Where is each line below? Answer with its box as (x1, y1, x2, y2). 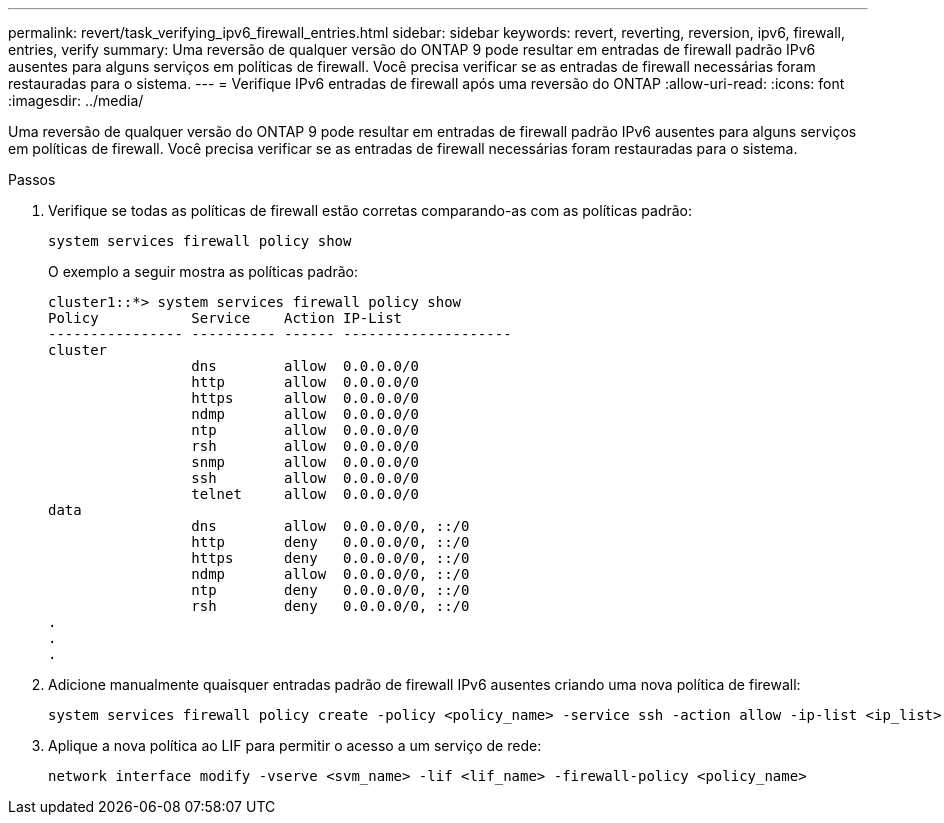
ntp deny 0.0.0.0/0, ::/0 (191, 582, 470, 598)
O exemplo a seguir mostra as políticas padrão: (48, 263, 358, 280)
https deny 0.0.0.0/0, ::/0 (191, 550, 470, 566)
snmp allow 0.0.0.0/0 (191, 454, 419, 470)
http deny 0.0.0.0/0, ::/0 (191, 534, 470, 550)
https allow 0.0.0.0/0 (191, 390, 419, 406)
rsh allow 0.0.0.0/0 (191, 438, 419, 454)
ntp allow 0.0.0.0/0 (191, 422, 419, 438)
